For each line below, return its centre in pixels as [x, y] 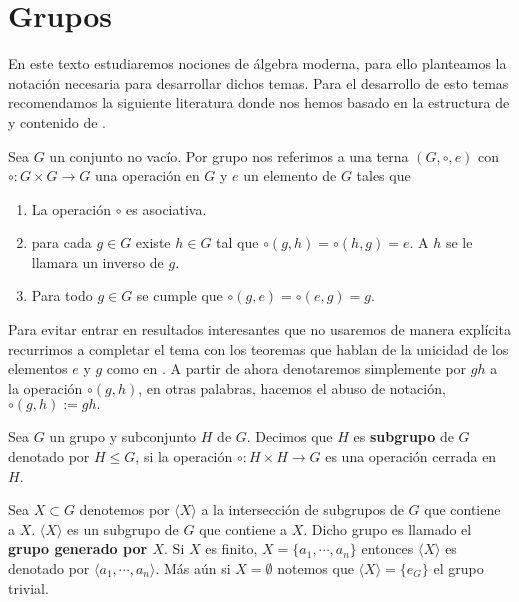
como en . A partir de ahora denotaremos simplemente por [286, 368]
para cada [61, 242]
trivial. [28, 587]
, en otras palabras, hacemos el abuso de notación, [292, 387]
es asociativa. [166, 208]
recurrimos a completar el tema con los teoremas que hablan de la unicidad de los [258, 348]
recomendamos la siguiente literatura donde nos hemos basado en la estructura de [259, 102]
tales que [383, 175]
